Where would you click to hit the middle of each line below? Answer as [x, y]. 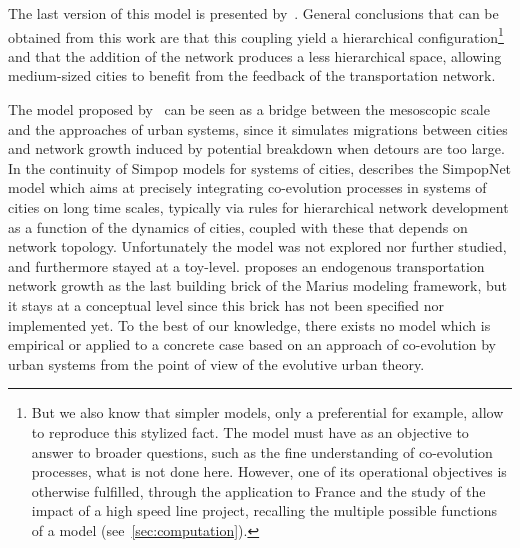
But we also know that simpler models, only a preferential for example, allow [267, 412]
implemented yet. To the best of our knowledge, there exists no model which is [249, 324]
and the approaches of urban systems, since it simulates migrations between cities [258, 128]
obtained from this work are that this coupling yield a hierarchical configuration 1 [256, 35]
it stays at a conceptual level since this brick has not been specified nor [226, 304]
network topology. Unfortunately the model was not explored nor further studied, [257, 246]
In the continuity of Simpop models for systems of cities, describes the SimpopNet [260, 167]
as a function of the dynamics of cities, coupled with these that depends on [238, 226]
